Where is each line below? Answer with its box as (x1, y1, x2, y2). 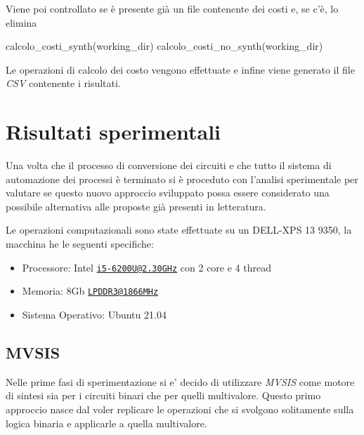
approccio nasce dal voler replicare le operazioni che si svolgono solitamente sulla (6, 401, 354, 416)
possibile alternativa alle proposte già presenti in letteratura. (6, 199, 266, 213)
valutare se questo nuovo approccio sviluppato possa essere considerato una (6, 185, 330, 200)
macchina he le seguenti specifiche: (6, 236, 154, 251)
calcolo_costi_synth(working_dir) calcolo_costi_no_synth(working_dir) (6, 39, 323, 53)
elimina (6, 15, 37, 29)
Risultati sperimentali (6, 117, 221, 146)
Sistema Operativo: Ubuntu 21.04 (22, 307, 167, 321)
